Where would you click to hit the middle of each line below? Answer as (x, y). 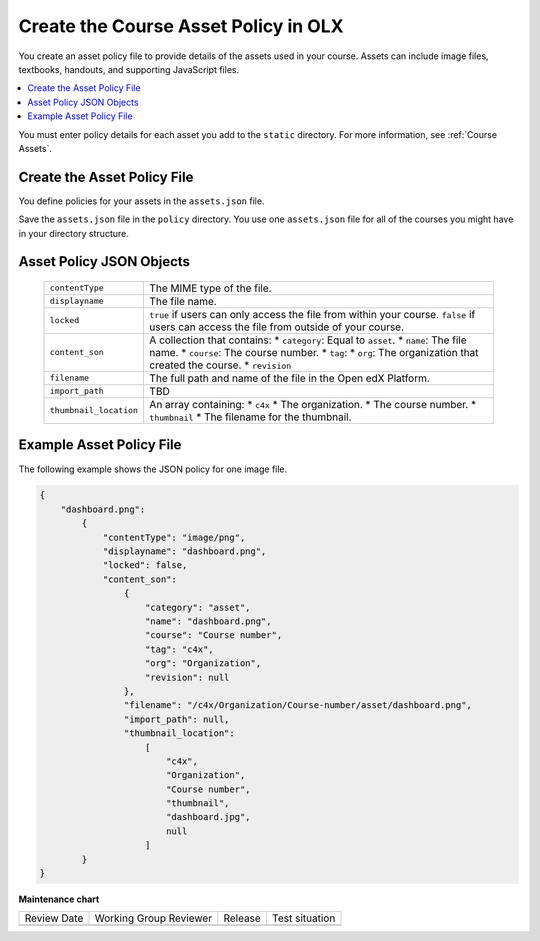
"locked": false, (145, 565)
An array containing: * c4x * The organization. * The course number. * (313, 404)
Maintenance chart (59, 899)
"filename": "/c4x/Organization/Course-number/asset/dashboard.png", (297, 705)
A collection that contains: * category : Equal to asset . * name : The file (308, 340)
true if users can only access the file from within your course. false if (312, 314)
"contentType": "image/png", (174, 537)
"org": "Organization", (203, 663)
